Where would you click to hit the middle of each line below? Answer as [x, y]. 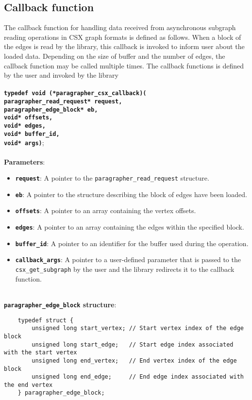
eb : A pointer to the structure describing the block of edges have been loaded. [131, 194]
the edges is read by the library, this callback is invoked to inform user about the [124, 46]
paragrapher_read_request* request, [63, 102]
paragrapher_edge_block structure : [60, 304]
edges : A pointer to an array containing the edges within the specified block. [130, 227]
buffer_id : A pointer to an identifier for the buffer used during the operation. [132, 243]
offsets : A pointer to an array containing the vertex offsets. [106, 210]
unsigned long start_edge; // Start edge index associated [133, 344]
